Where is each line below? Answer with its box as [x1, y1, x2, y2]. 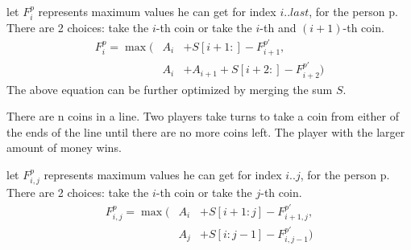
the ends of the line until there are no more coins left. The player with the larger [6, 123, 405, 140]
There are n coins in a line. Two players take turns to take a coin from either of [6, 108, 399, 125]
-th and [259, 19, 297, 36]
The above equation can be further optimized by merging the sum [6, 80, 333, 97]
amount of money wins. [6, 139, 122, 156]
